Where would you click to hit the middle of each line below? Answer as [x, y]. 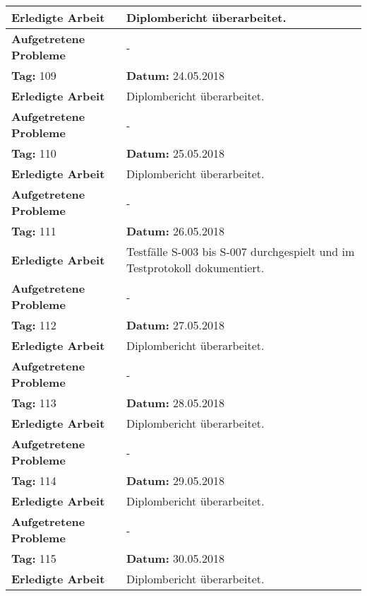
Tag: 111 [34, 231]
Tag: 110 [34, 153]
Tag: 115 [34, 558]
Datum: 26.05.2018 [175, 231]
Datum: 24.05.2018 [175, 75]
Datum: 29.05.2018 [175, 480]
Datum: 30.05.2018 [175, 558]
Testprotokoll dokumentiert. [195, 268]
